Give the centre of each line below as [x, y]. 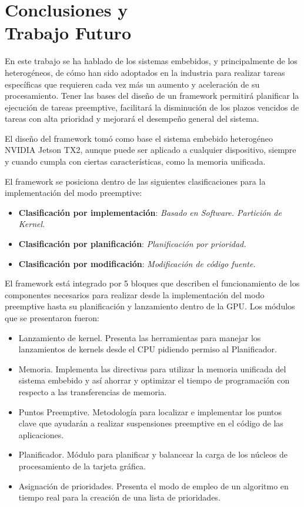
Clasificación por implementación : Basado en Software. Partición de [150, 212]
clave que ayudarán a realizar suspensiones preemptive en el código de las [151, 423]
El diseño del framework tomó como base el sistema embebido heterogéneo [139, 138]
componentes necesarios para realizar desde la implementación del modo [135, 294]
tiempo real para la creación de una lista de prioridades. [119, 497]
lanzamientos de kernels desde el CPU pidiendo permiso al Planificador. [148, 349]
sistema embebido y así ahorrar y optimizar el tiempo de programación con [154, 380]
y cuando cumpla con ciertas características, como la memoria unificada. [135, 161]
